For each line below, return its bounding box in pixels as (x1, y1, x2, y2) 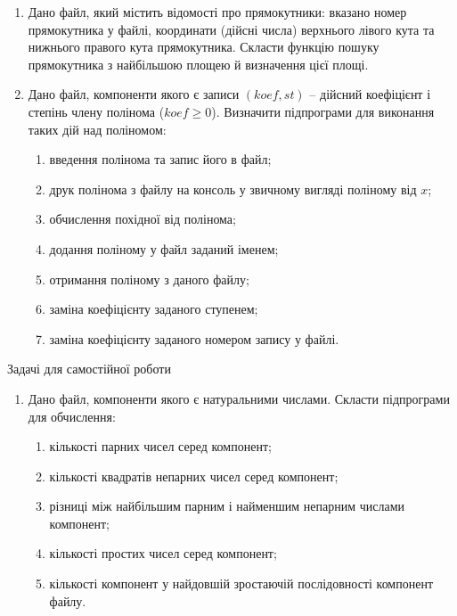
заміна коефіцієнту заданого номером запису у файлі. (49, 329, 339, 348)
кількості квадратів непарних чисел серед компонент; (49, 466, 339, 485)
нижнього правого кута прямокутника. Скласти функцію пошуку (28, 37, 379, 56)
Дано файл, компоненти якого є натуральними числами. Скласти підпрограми (28, 389, 450, 407)
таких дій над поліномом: (28, 119, 167, 138)
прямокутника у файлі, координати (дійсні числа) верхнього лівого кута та (28, 20, 435, 38)
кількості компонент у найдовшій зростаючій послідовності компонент (49, 574, 434, 593)
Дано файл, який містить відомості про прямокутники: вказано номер (28, 3, 407, 21)
